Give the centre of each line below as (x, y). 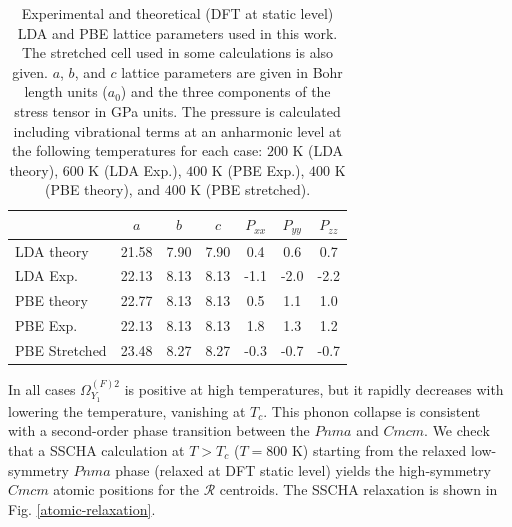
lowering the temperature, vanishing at (127, 410)
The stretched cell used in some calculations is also (177, 52)
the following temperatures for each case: (137, 150)
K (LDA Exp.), (135, 169)
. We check (457, 430)
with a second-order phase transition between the (159, 430)
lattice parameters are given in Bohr (232, 71)
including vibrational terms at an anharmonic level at (177, 130)
